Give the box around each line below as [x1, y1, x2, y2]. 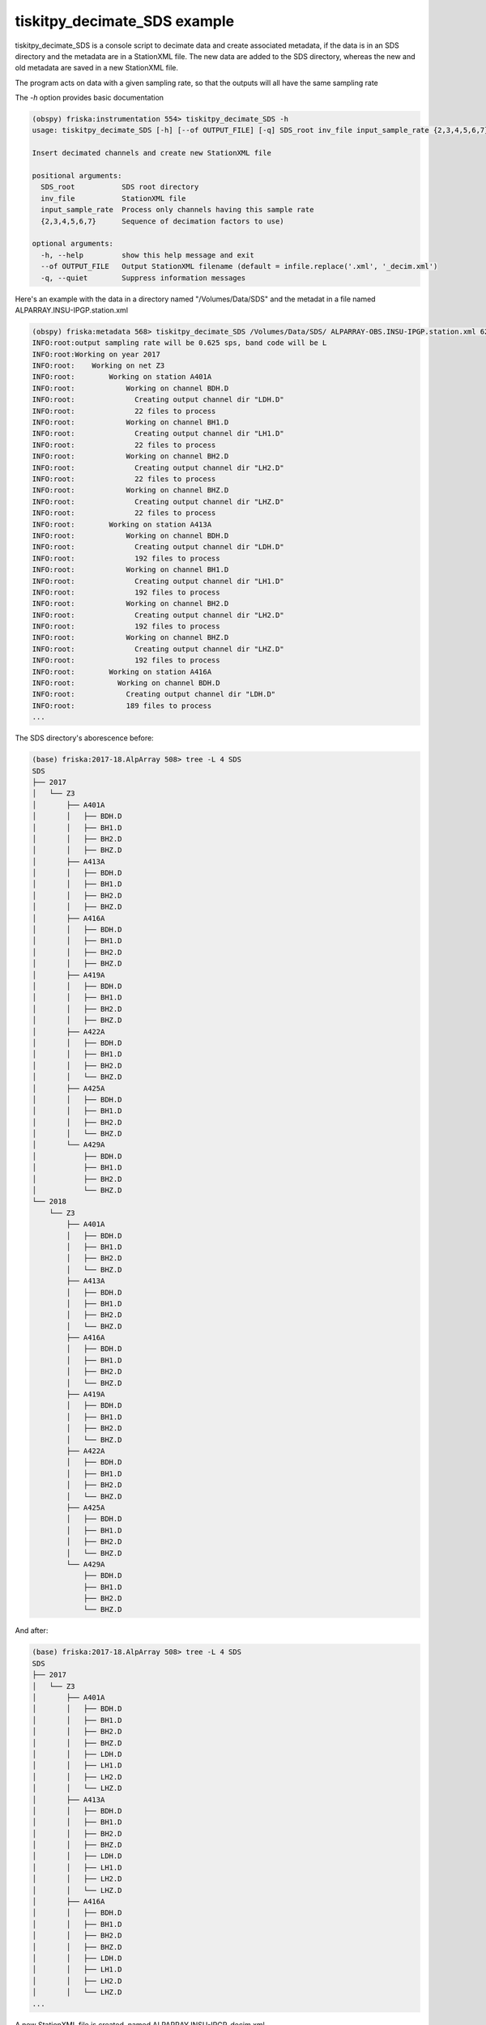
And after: [15, 1626, 49, 1635]
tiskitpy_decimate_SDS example [15, 12, 235, 30]
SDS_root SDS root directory [40, 182, 199, 192]
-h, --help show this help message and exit [40, 250, 254, 259]
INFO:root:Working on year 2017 [32, 349, 161, 359]
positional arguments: [32, 171, 122, 181]
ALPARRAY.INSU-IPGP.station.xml [15, 305, 129, 315]
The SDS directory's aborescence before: [15, 733, 154, 743]
